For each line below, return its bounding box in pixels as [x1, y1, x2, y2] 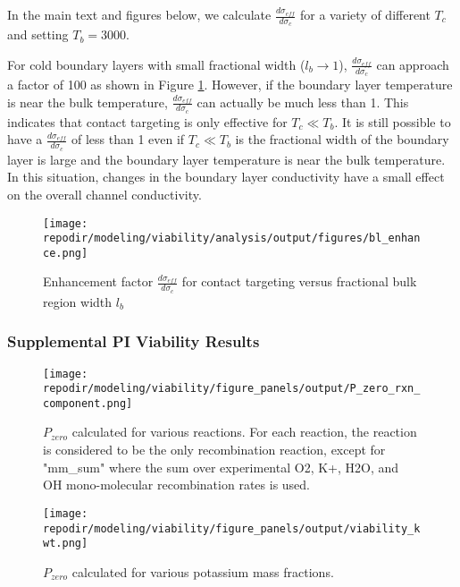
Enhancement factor [43, 272, 154, 291]
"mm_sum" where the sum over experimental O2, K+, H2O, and [43, 457, 399, 476]
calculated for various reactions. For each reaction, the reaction [71, 422, 417, 441]
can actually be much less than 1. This [197, 92, 409, 111]
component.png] [43, 396, 133, 410]
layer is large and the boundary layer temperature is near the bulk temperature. [7, 149, 446, 168]
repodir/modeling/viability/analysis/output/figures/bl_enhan [43, 232, 421, 245]
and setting [7, 25, 69, 44]
